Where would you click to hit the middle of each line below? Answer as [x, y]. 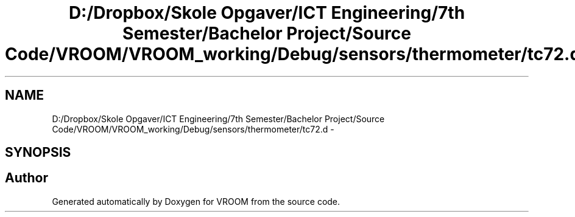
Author [26, 178]
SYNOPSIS [38, 153]
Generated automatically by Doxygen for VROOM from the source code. [196, 201]
